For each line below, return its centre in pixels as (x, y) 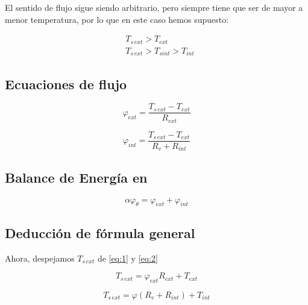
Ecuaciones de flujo (66, 83)
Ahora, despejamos (40, 258)
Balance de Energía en (76, 177)
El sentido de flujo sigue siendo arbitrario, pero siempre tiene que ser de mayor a (154, 7)
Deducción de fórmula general (100, 232)
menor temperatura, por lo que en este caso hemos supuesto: (117, 19)
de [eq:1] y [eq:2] (127, 258)
